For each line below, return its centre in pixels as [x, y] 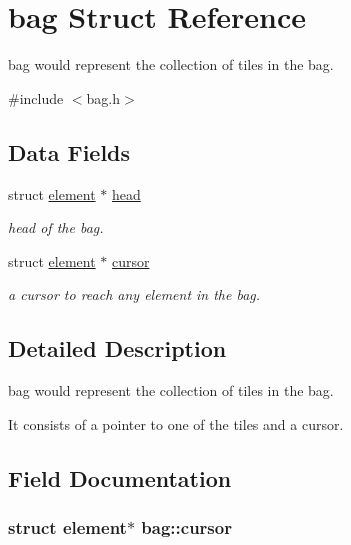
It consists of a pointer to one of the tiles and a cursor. [176, 423]
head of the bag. [56, 227]
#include [36, 97]
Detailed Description [117, 348]
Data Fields [69, 151]
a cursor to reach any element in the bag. [134, 294]
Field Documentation [120, 477]
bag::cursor [186, 526]
